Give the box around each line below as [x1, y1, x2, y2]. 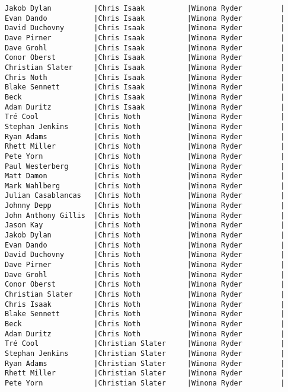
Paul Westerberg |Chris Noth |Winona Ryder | [5, 162, 285, 171]
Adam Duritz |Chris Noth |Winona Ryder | [5, 329, 285, 338]
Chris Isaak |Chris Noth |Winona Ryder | [5, 300, 285, 309]
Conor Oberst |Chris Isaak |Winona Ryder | [5, 53, 285, 62]
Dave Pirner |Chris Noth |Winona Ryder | [5, 261, 285, 269]
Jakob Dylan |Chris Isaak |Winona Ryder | [5, 4, 285, 12]
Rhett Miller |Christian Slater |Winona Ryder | [5, 369, 285, 378]
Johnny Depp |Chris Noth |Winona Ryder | [5, 201, 285, 210]
